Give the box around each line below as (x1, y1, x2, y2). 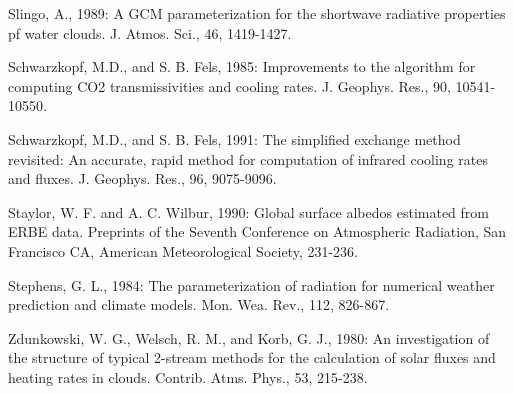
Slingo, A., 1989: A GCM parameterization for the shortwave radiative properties (8, 3, 506, 23)
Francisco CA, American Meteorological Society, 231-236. (8, 240, 358, 261)
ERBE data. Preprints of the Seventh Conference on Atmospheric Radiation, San (8, 221, 507, 242)
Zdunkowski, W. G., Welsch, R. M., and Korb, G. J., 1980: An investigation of (8, 327, 490, 348)
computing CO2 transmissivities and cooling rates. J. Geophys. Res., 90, (8, 75, 451, 96)
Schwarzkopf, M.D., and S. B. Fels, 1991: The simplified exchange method (8, 128, 461, 149)
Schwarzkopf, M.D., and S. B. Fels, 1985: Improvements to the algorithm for (8, 56, 476, 77)
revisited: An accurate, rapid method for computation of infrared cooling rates (8, 148, 488, 169)
